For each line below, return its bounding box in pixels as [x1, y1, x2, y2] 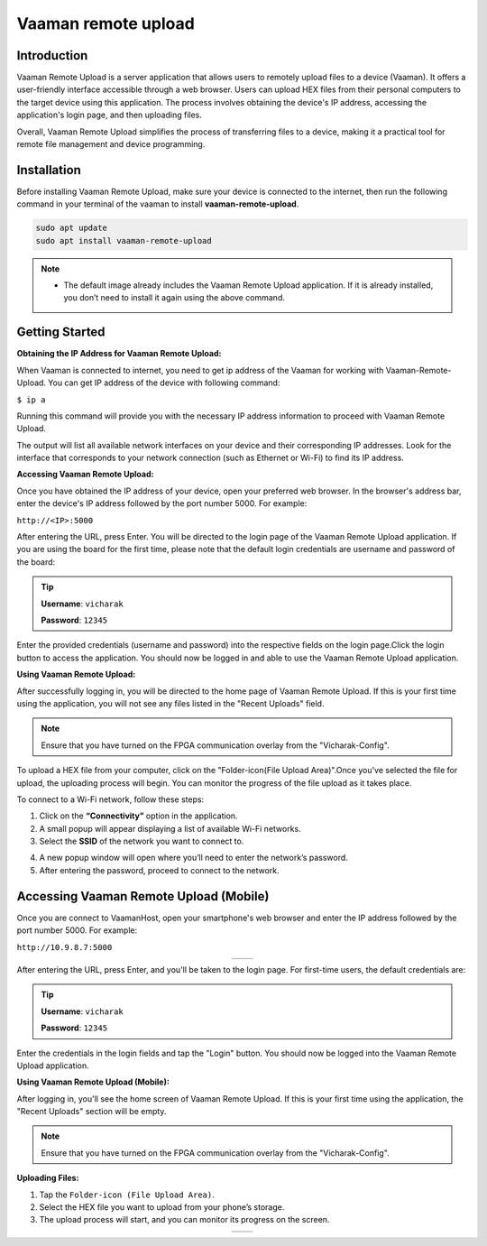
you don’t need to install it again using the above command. [63, 292, 286, 303]
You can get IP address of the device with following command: [48, 377, 280, 388]
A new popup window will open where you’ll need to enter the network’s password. [39, 853, 349, 863]
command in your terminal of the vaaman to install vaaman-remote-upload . [16, 198, 299, 209]
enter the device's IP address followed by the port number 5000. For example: [16, 498, 308, 509]
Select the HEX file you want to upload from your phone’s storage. [39, 1202, 285, 1213]
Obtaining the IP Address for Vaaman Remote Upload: [16, 348, 222, 359]
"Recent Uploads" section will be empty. [16, 1106, 167, 1117]
